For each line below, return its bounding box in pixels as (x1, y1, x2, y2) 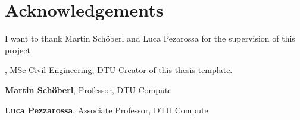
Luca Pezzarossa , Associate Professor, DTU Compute (5, 103, 208, 116)
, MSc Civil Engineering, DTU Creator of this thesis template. (5, 64, 233, 76)
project (5, 43, 30, 56)
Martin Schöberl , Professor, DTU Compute (5, 83, 172, 96)
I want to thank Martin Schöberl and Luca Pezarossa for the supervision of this (5, 32, 295, 45)
